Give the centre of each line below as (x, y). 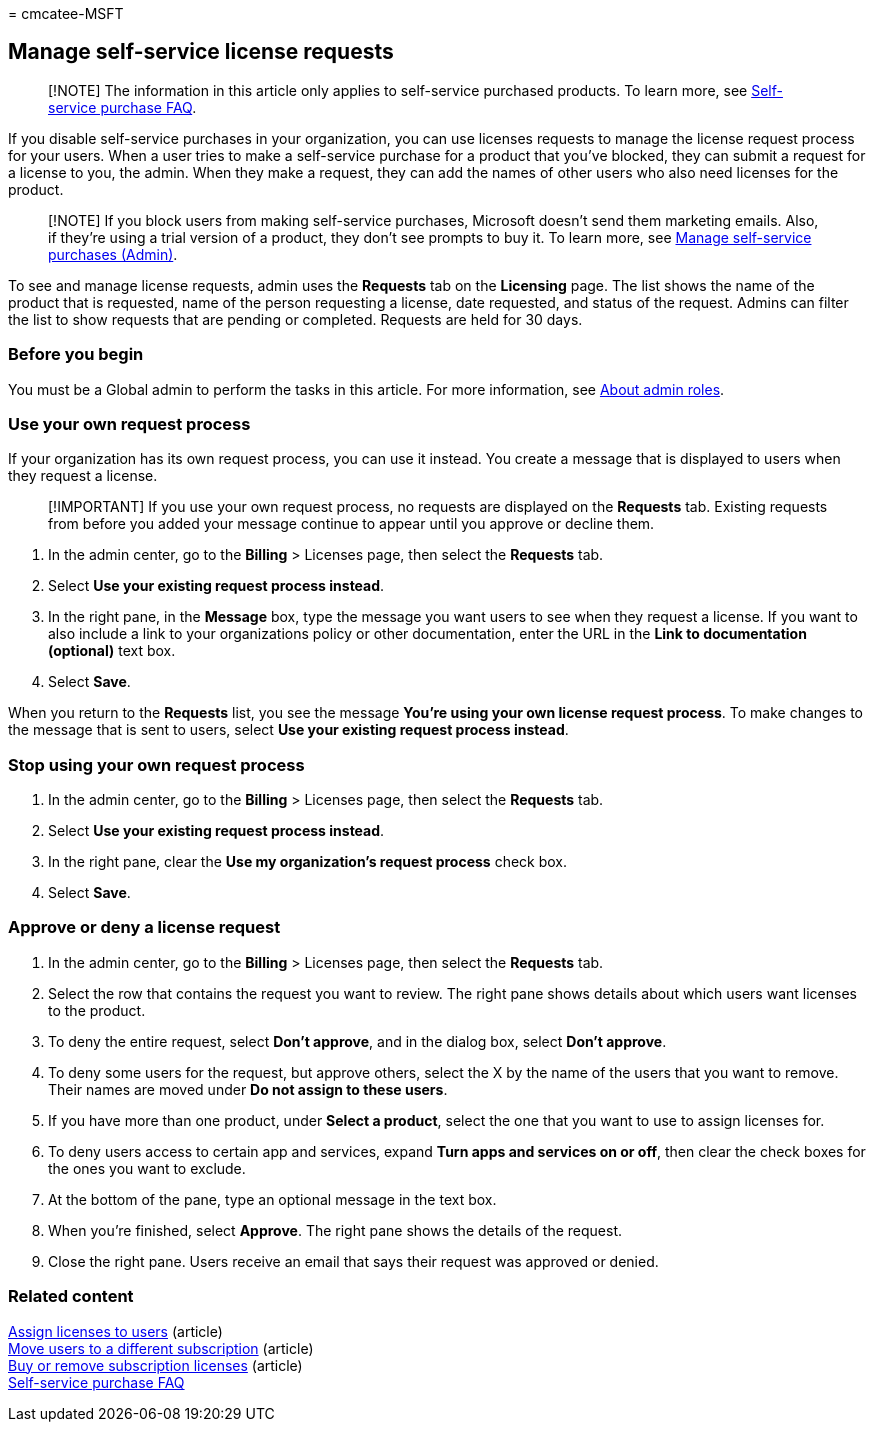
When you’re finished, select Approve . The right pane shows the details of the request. (335, 1230)
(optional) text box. (112, 651)
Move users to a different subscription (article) (161, 1348)
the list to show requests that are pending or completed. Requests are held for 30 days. (295, 319)
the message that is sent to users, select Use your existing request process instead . (288, 730)
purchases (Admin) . (113, 254)
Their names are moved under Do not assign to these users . (248, 1089)
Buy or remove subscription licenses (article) (155, 1365)
